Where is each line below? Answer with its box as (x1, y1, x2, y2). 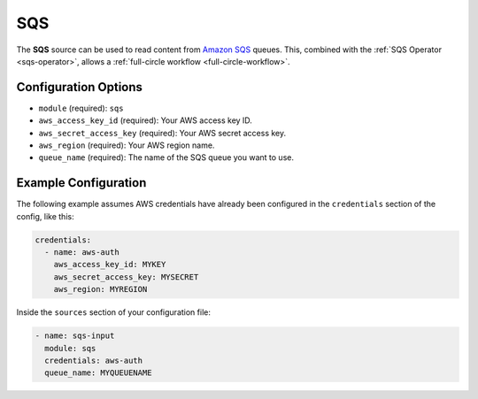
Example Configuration (16, 175, 147, 190)
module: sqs (44, 343, 96, 353)
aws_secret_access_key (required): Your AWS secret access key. (38, 127, 287, 138)
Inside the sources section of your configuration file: (16, 307, 212, 318)
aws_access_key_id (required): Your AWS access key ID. (38, 115, 252, 126)
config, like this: (16, 211, 74, 221)
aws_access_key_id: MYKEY (53, 259, 166, 270)
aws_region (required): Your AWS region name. (38, 140, 215, 150)
